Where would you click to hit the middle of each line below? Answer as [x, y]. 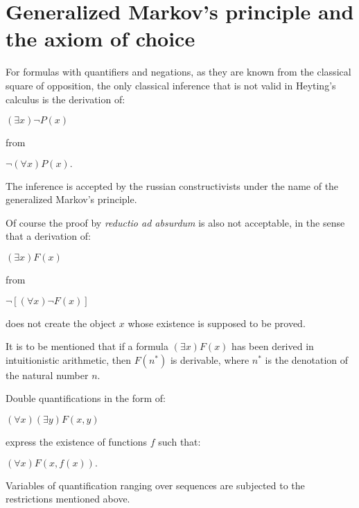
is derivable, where [210, 359]
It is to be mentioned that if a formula [87, 346]
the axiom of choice [100, 38]
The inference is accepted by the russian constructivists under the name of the [172, 185]
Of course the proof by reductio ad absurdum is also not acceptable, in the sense [175, 222]
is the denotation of [307, 359]
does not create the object [61, 323]
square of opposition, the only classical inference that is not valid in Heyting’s [171, 85]
